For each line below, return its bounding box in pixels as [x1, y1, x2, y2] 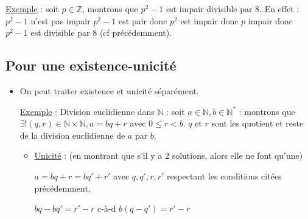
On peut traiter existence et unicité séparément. [19, 84, 199, 97]
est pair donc [118, 14, 167, 27]
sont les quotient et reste [211, 117, 304, 130]
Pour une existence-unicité [5, 56, 177, 75]
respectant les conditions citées [167, 169, 282, 182]
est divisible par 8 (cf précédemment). [30, 26, 172, 39]
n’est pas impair [30, 14, 91, 27]
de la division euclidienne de [19, 128, 125, 141]
